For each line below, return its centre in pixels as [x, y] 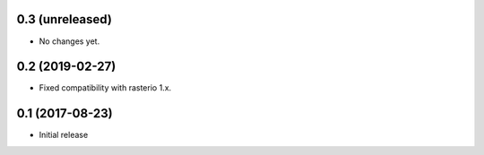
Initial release [64, 135]
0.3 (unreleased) [64, 19]
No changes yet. [69, 41]
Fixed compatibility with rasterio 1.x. [105, 88]
